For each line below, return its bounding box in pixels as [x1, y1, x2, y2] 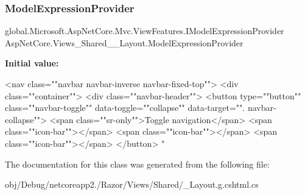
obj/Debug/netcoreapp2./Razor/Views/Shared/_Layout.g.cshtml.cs [5, 178, 259, 191]
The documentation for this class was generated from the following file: [5, 157, 270, 170]
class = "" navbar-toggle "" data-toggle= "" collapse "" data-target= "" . [5, 101, 245, 114]
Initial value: [5, 57, 59, 69]
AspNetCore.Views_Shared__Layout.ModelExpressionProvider [5, 36, 244, 49]
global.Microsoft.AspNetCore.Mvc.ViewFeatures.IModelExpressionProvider [5, 24, 284, 37]
